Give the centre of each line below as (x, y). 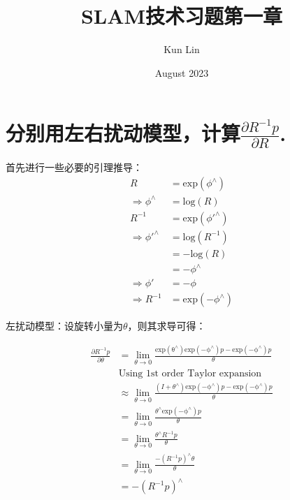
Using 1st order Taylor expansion (190, 373)
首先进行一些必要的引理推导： (74, 167)
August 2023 (182, 72)
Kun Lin (182, 49)
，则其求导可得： (167, 326)
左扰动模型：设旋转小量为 (64, 326)
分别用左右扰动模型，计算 (123, 133)
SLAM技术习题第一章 (182, 16)
